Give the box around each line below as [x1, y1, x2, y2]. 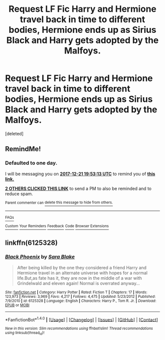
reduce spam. [5, 190, 33, 197]
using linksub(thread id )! [5, 330, 45, 336]
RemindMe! [5, 145, 41, 153]
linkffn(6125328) [5, 239, 58, 247]
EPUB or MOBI [5, 303, 29, 308]
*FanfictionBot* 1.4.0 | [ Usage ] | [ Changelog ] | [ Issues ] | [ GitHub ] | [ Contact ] [5, 315, 158, 322]
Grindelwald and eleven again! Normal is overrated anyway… [17, 280, 140, 286]
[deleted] [5, 131, 24, 136]
